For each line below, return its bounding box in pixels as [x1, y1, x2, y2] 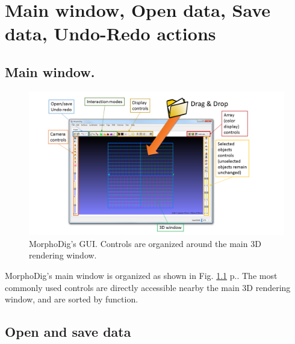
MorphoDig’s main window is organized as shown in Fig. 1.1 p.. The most [5, 269, 278, 282]
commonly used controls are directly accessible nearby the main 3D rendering [5, 281, 291, 293]
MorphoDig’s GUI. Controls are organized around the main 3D [29, 237, 261, 249]
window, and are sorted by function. [5, 293, 138, 305]
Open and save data [5, 322, 131, 341]
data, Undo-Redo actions [5, 21, 216, 46]
